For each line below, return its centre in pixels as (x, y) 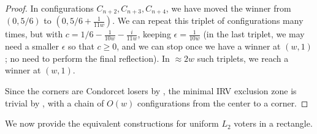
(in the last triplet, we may (254, 34)
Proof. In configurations (49, 8)
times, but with (34, 34)
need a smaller (32, 46)
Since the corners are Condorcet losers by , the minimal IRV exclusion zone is (151, 91)
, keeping (154, 34)
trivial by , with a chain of (55, 102)
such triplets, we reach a (243, 58)
